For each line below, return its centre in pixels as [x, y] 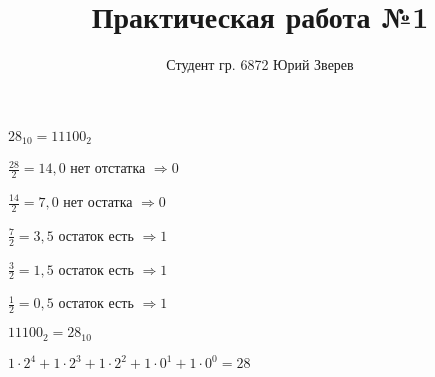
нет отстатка [108, 167]
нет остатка [98, 201]
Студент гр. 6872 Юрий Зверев [260, 64]
